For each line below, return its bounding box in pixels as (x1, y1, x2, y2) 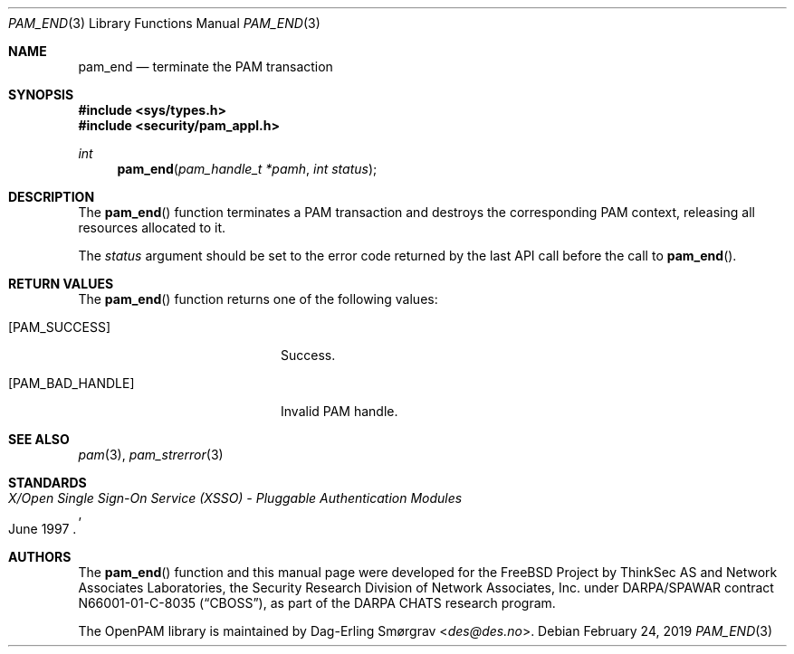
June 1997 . (8, 521, 77, 536)
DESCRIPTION (8, 189, 95, 204)
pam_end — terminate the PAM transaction (78, 59, 333, 74)
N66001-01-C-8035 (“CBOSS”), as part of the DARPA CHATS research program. (78, 595, 556, 611)
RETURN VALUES (8, 276, 114, 291)
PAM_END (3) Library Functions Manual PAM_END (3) (8, 15, 320, 31)
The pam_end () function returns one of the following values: (78, 291, 438, 307)
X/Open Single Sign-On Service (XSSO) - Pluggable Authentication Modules (8, 490, 463, 506)
